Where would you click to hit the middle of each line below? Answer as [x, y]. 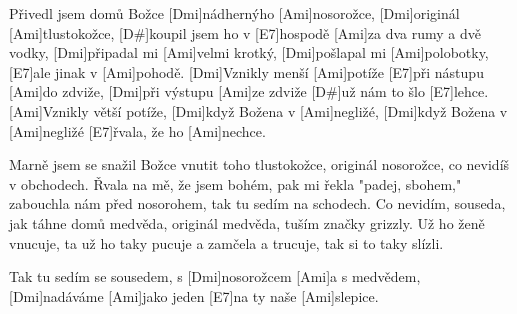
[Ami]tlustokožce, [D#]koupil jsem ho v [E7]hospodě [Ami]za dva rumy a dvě [245, 32]
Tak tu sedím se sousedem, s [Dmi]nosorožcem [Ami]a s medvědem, [215, 276]
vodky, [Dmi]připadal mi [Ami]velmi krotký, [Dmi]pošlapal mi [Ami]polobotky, [249, 52]
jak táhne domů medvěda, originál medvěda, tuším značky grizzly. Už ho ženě [247, 222]
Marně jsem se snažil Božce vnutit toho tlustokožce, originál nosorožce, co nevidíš [259, 164]
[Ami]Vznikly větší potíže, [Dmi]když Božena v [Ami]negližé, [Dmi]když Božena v [258, 110]
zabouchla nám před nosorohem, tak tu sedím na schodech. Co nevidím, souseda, [257, 203]
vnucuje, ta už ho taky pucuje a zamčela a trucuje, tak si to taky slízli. [226, 242]
